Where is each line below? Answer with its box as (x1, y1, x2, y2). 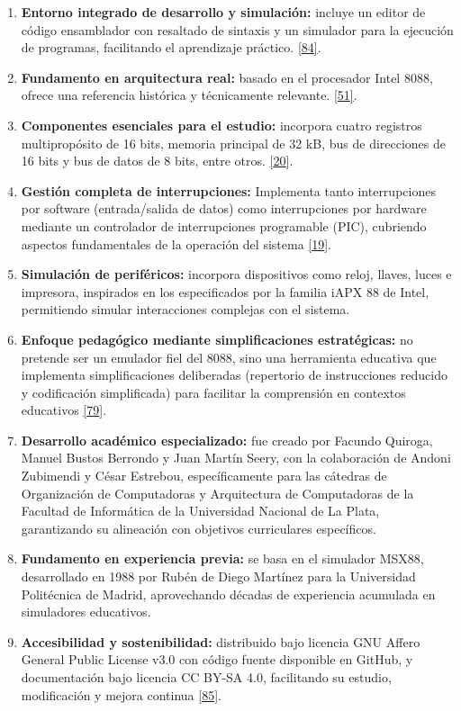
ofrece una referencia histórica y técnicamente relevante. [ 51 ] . (21, 85, 357, 104)
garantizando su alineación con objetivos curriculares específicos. (21, 518, 376, 537)
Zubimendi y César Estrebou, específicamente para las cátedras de (21, 466, 387, 485)
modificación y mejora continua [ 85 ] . (21, 685, 221, 704)
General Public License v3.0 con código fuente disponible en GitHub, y (21, 650, 413, 669)
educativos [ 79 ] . (21, 400, 107, 419)
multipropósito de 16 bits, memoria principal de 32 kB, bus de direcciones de (21, 133, 447, 152)
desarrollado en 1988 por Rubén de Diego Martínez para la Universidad (21, 567, 416, 586)
